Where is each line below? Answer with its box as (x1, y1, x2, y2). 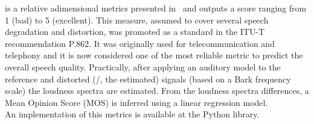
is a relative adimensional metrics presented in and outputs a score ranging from (5, 2, 307, 14)
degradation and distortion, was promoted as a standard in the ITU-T (5, 25, 265, 38)
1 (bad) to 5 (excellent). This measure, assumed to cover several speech (5, 13, 269, 26)
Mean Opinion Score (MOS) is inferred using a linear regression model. (5, 96, 268, 108)
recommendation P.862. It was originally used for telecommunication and (5, 37, 275, 49)
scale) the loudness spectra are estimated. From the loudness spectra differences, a (5, 84, 309, 97)
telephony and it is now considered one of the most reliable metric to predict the (5, 49, 303, 61)
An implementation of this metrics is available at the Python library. (5, 108, 260, 120)
